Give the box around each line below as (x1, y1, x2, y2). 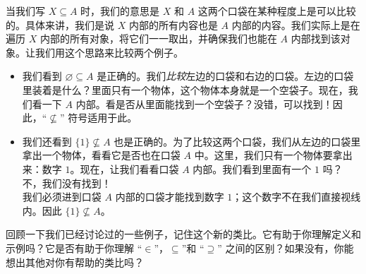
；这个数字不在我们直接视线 (232, 189, 361, 204)
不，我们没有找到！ (22, 175, 111, 190)
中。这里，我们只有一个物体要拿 (194, 148, 343, 162)
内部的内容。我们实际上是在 (231, 17, 360, 32)
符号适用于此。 (68, 110, 138, 125)
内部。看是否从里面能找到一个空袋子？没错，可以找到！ (75, 96, 333, 111)
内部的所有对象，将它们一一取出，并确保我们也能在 (39, 31, 277, 46)
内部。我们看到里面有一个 (193, 161, 312, 176)
